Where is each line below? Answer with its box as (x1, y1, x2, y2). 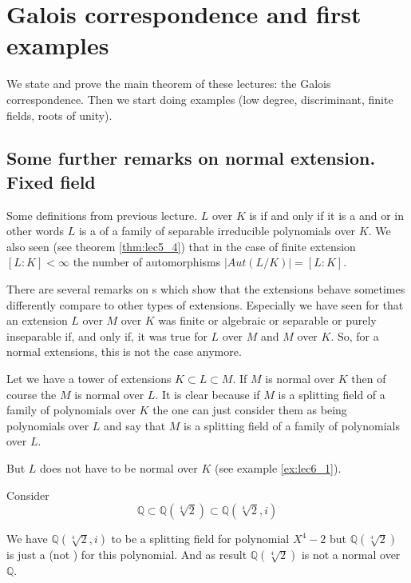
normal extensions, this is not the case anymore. (6, 343, 242, 360)
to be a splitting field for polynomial (111, 530, 290, 547)
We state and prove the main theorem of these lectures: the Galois (6, 75, 331, 92)
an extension (6, 312, 68, 329)
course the (6, 385, 57, 402)
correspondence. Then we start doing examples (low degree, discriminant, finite (6, 90, 393, 107)
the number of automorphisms (73, 254, 221, 270)
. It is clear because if (155, 385, 260, 402)
